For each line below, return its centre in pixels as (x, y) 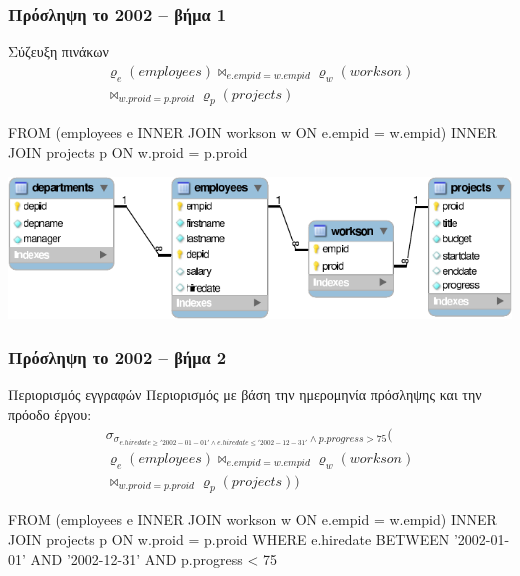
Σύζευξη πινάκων (58, 51)
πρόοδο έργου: (50, 413)
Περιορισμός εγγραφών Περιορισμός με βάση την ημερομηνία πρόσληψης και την (245, 394)
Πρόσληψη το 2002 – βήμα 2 (117, 357)
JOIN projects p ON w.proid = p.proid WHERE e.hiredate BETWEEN (229, 538)
